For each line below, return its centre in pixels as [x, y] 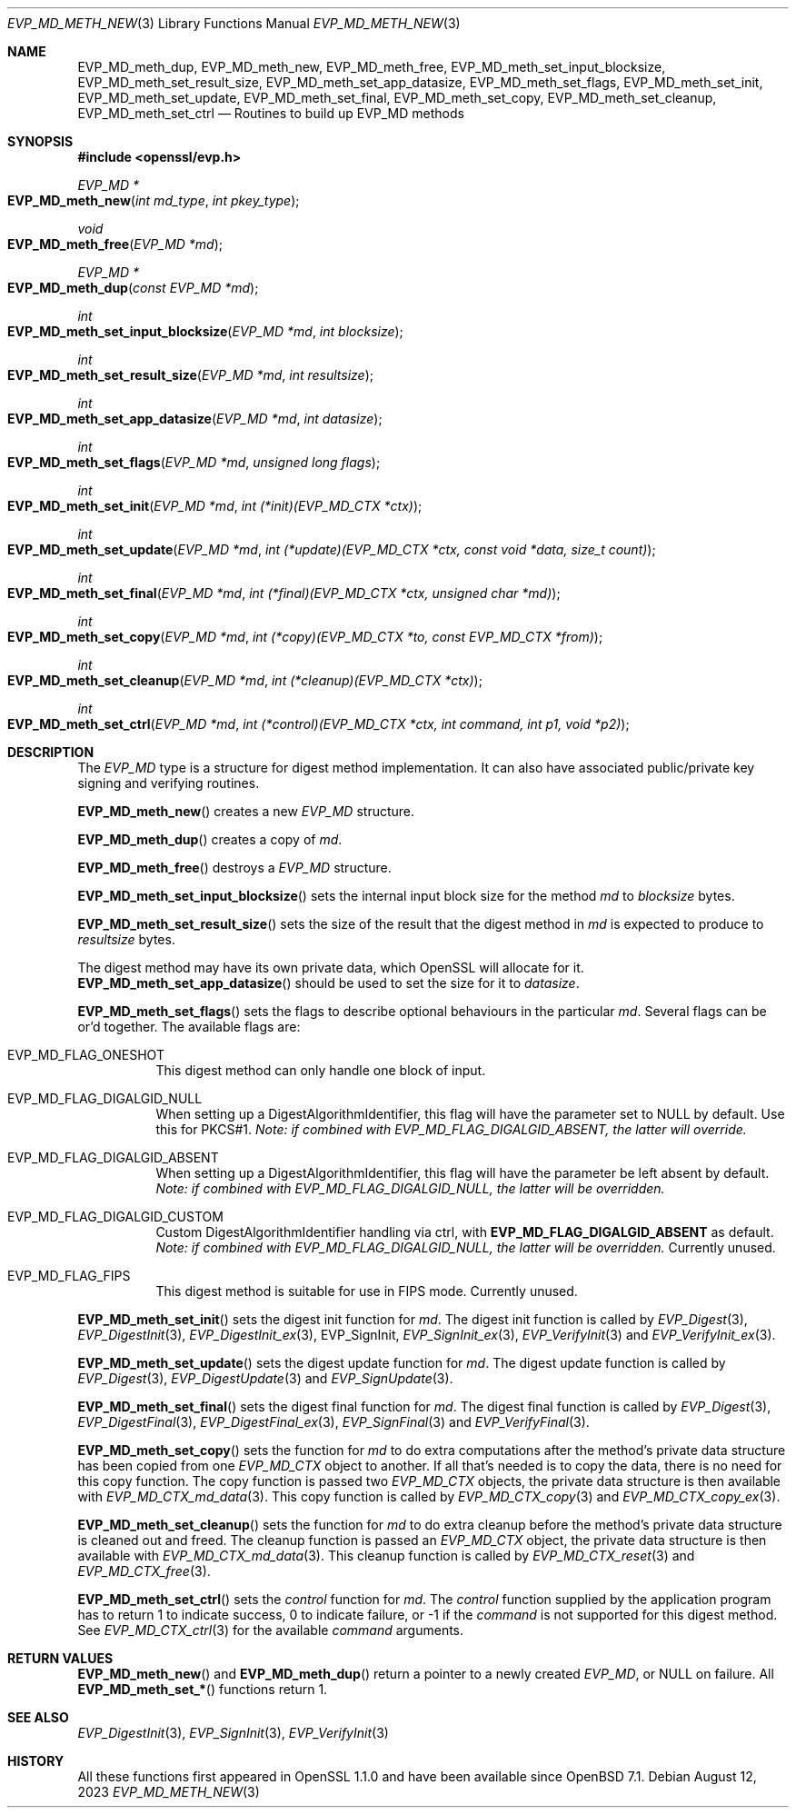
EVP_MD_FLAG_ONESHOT [86, 1055]
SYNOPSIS [40, 141]
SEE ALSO [38, 1717]
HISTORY [36, 1761]
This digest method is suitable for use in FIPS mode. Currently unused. [367, 1291]
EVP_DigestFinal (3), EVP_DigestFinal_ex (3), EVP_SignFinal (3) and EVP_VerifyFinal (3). [333, 1422]
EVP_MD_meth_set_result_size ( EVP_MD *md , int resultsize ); [191, 375]
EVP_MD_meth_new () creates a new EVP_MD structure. [246, 811]
